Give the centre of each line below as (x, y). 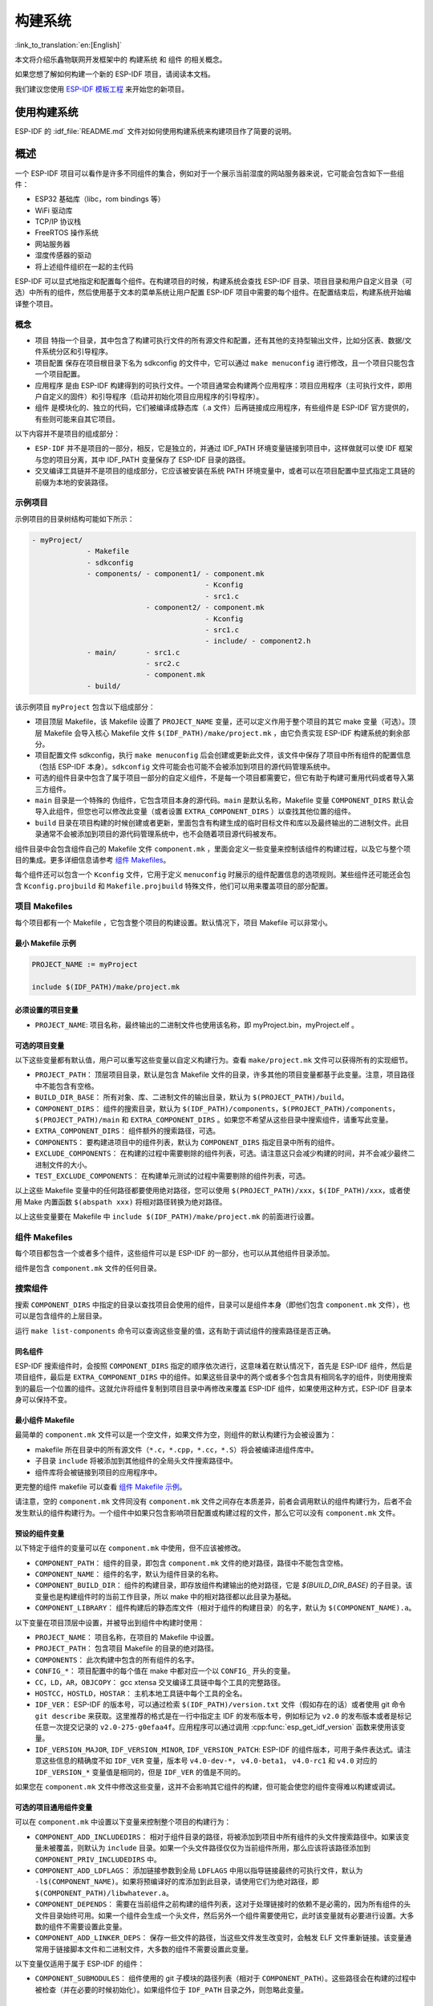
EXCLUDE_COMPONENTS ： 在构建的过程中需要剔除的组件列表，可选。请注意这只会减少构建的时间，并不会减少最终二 (225, 1153)
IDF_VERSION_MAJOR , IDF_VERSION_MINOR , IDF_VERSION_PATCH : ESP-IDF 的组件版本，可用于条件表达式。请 (220, 1749)
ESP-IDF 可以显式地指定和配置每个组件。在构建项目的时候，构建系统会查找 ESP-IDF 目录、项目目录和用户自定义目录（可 (214, 282)
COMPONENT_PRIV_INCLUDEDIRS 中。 (98, 1859)
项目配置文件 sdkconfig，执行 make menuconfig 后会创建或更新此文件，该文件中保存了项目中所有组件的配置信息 (223, 755)
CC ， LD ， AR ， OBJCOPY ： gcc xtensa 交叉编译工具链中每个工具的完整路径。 (160, 1682)
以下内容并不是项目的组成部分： (67, 434)
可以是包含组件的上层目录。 (61, 1316)
